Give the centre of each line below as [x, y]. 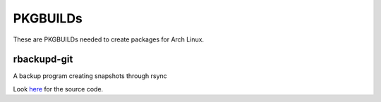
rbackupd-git [43, 59]
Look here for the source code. [58, 89]
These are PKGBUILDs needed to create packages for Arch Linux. [109, 39]
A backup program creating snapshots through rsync [90, 76]
